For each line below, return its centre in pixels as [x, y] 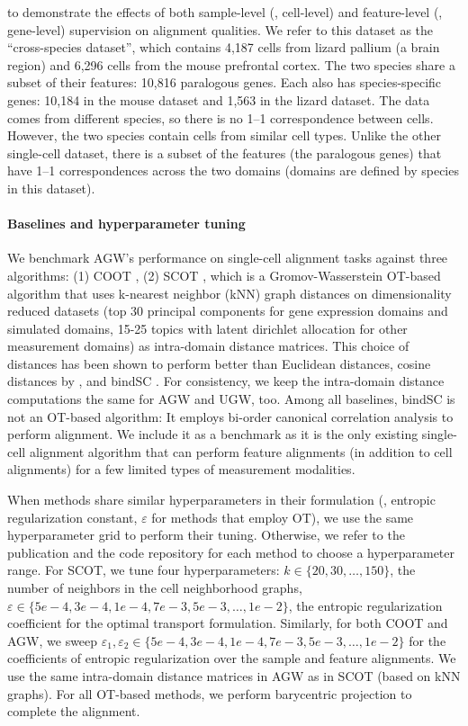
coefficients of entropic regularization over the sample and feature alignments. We [232, 658]
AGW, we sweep [53, 640]
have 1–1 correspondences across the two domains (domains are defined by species [233, 170]
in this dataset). [51, 188]
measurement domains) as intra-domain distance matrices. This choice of [208, 346]
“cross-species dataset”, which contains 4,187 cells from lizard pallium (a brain [224, 47]
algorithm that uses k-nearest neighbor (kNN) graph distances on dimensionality [229, 293]
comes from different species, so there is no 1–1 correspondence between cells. [220, 117]
